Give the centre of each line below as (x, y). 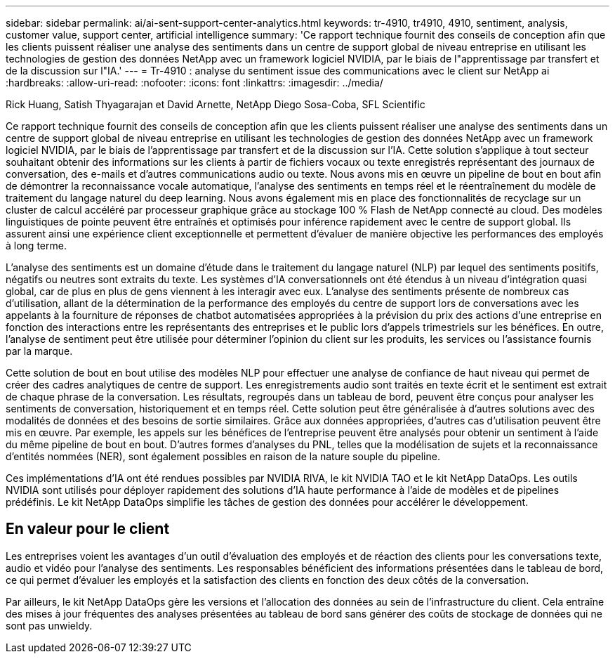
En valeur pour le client (88, 529)
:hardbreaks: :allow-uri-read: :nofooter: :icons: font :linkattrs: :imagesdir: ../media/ (194, 83)
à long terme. (36, 246)
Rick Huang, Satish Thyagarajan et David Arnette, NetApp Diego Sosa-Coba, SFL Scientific (216, 104)
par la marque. (39, 351)
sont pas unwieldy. (49, 625)
